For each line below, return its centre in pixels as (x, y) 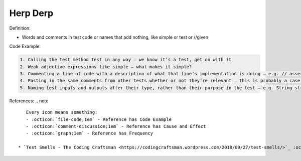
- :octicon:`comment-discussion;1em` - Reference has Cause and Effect (116, 126)
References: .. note (29, 101)
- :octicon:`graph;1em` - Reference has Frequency (89, 133)
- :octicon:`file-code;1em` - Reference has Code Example (99, 119)
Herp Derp (31, 13)
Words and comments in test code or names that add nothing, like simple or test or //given (115, 37)
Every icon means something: (62, 112)
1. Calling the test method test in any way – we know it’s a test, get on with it (126, 60)
